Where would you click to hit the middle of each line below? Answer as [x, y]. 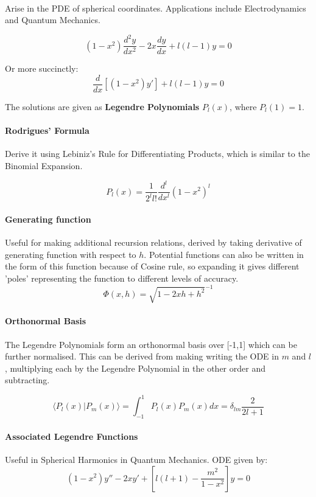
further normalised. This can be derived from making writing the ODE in [142, 356]
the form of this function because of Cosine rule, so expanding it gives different [152, 266]
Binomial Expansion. [44, 165]
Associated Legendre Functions [72, 436]
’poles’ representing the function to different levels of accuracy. [122, 278]
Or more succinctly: [42, 68]
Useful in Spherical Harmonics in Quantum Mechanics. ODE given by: [136, 459]
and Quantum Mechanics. [53, 20]
